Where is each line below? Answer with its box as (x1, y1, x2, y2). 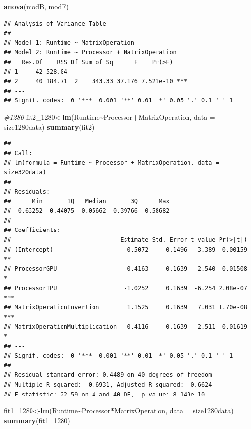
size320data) (4, 168, 46, 176)
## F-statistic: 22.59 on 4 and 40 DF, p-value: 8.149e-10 (4, 391, 205, 398)
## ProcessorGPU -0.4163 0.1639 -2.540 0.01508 (4, 265, 247, 272)
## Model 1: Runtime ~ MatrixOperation (4, 39, 134, 46)
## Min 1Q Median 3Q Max (4, 198, 170, 205)
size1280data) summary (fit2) (4, 121, 94, 132)
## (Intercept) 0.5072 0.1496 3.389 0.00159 (4, 246, 247, 253)
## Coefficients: (4, 227, 61, 234)
